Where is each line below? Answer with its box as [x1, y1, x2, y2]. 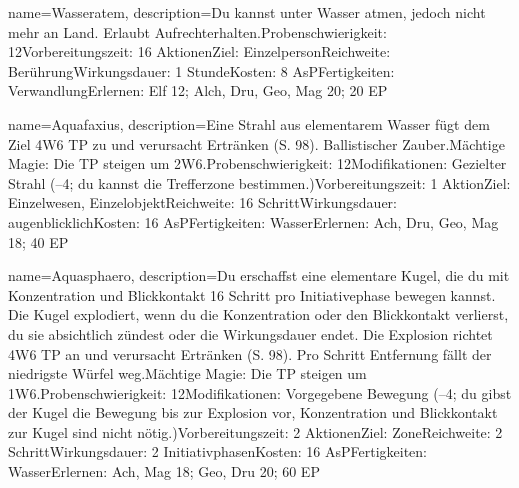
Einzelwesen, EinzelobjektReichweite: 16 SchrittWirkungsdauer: [8, 192, 397, 213]
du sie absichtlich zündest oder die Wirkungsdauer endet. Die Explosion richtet [8, 323, 493, 344]
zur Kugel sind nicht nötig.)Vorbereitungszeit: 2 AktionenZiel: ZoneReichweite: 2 [8, 421, 503, 442]
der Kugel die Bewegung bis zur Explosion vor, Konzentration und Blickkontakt [8, 402, 498, 423]
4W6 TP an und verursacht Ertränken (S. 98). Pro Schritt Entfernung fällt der [8, 343, 492, 364]
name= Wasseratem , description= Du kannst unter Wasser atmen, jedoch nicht [8, 2, 486, 22]
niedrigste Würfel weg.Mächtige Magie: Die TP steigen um [8, 363, 367, 384]
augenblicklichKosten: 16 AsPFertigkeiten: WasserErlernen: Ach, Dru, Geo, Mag [8, 211, 499, 232]
